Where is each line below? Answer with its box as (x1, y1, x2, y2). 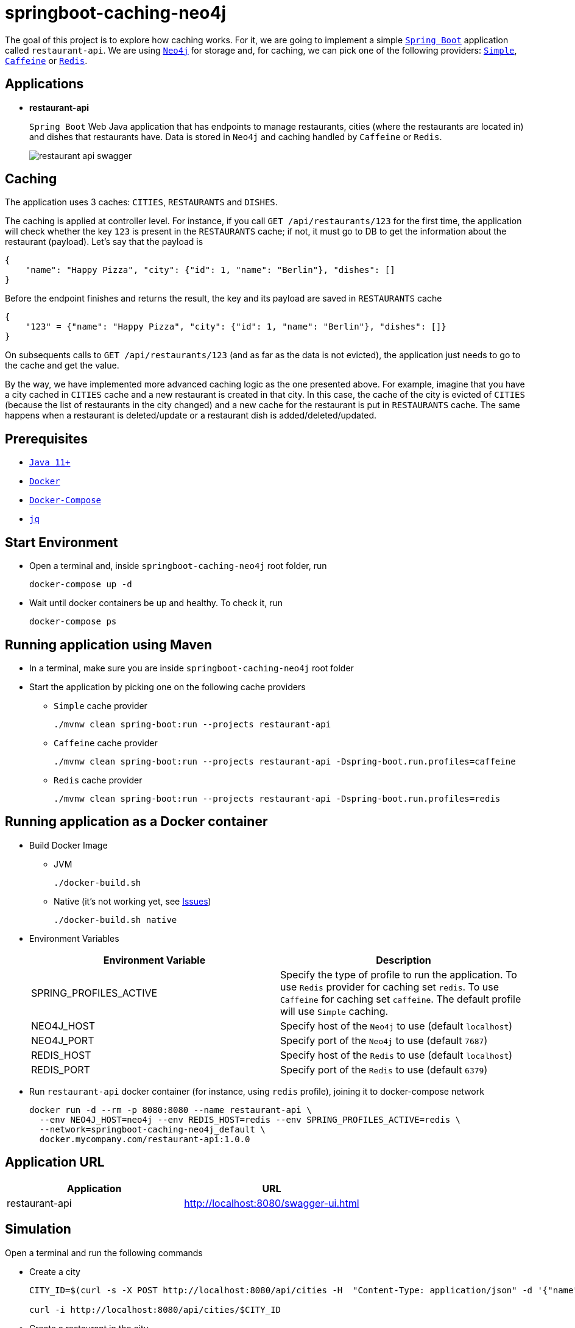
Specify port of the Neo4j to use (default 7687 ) (280, 1034, 488, 1047)
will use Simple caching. (280, 1005, 389, 1017)
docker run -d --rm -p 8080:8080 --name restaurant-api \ (29, 1104, 312, 1115)
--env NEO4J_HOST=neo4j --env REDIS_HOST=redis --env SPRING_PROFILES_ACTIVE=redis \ (39, 1114, 461, 1125)
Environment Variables (29, 933, 119, 944)
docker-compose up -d (29, 579, 132, 590)
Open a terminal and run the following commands (5, 1247, 203, 1258)
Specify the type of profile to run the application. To (280, 968, 517, 981)
